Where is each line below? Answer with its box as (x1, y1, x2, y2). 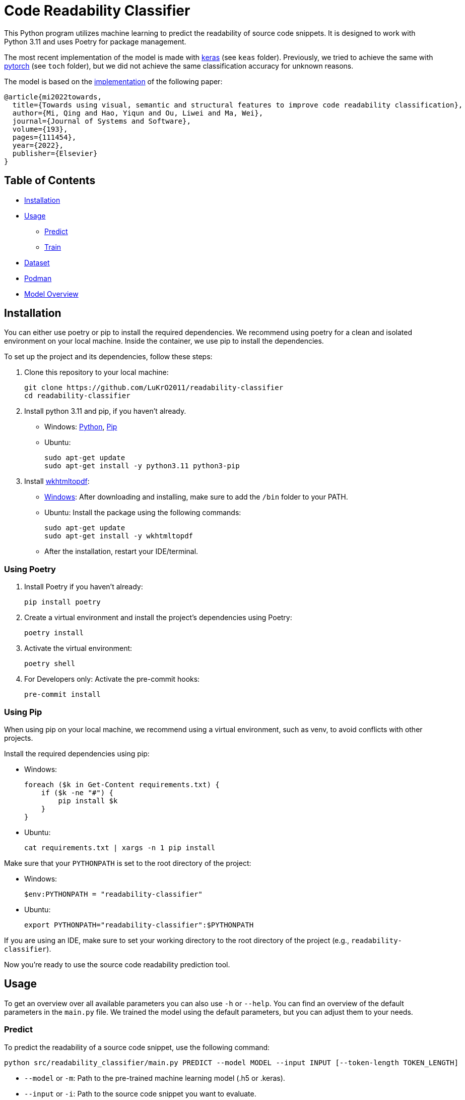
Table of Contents (4, 174, 96, 187)
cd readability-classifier (24, 392, 130, 400)
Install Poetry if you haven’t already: (24, 582, 143, 591)
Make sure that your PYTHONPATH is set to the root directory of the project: (4, 858, 251, 867)
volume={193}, (12, 125, 68, 133)
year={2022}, (12, 141, 64, 149)
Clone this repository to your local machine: (24, 368, 169, 377)
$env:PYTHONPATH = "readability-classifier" (24, 890, 203, 898)
